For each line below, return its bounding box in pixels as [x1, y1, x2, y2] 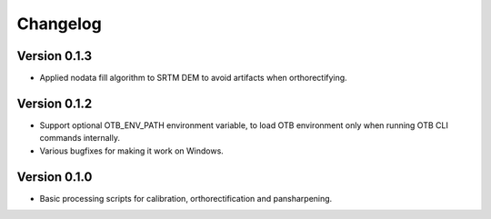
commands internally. [39, 133, 120, 144]
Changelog [16, 14, 102, 34]
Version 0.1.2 [16, 95, 93, 111]
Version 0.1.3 [16, 48, 93, 64]
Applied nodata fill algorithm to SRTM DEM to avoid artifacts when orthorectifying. [39, 73, 347, 84]
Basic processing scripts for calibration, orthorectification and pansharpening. [39, 193, 333, 204]
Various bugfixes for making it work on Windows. [39, 145, 225, 156]
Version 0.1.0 [16, 169, 93, 184]
